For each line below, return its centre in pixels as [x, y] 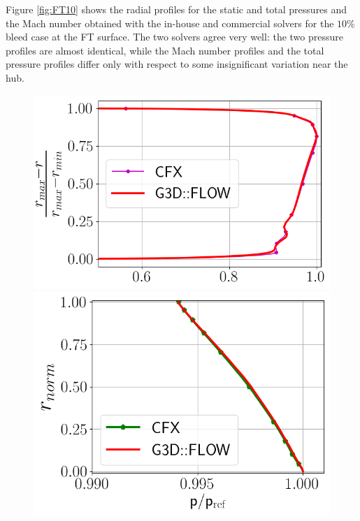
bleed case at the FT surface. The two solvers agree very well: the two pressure [174, 37]
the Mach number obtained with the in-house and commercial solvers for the [170, 23]
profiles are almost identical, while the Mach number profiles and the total [165, 50]
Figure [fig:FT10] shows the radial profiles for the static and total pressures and [177, 9]
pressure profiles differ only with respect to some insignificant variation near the [177, 64]
